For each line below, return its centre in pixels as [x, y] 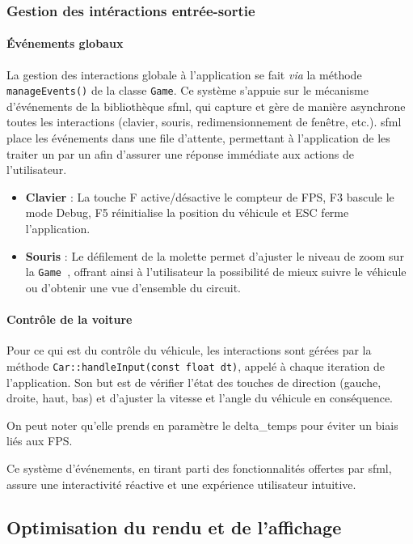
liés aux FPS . [40, 441]
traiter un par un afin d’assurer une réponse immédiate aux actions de [180, 153]
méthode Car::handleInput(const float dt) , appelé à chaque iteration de [196, 365]
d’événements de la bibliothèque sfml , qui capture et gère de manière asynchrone [206, 106]
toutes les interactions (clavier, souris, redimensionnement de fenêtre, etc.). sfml [204, 122]
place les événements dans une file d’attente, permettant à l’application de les [198, 138]
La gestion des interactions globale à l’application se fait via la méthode [184, 74]
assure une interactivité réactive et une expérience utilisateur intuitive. [181, 484]
